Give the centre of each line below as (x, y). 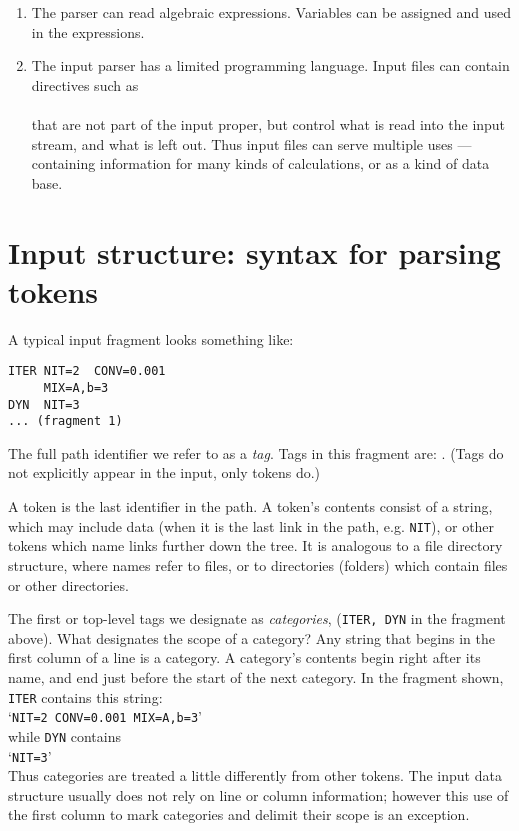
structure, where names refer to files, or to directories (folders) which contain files (258, 564)
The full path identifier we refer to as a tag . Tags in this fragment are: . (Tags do (256, 452)
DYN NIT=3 (44, 404)
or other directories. (68, 584)
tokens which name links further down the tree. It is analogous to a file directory (255, 545)
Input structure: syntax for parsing (254, 251)
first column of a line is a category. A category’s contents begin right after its (244, 657)
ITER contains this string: (85, 696)
